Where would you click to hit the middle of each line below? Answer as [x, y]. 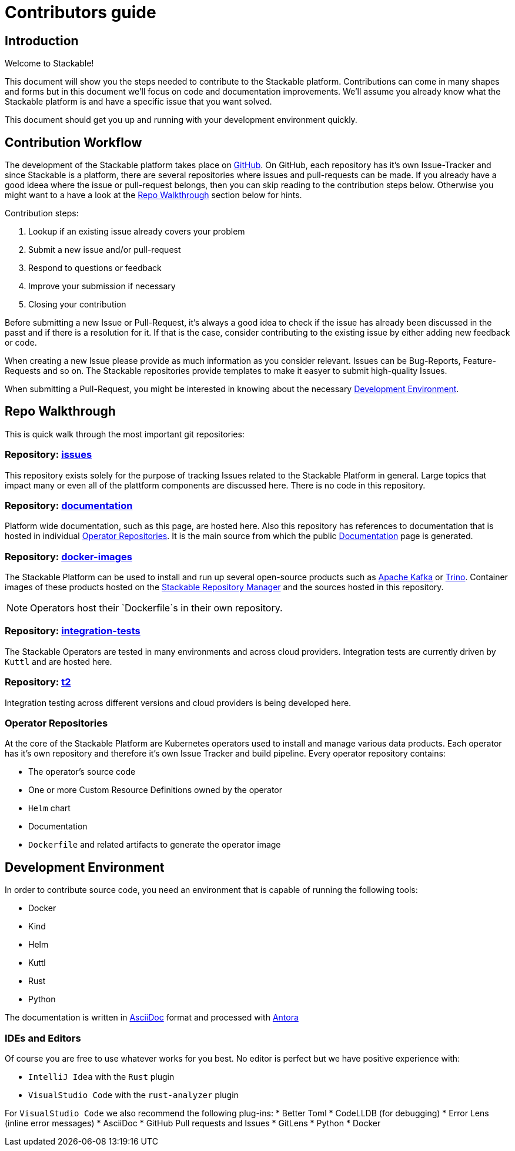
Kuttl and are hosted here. [58, 661]
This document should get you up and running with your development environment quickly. [181, 120]
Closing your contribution [77, 305]
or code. [21, 343]
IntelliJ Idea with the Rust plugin [101, 1076]
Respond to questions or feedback [95, 268]
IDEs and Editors [43, 1038]
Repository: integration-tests [73, 631]
